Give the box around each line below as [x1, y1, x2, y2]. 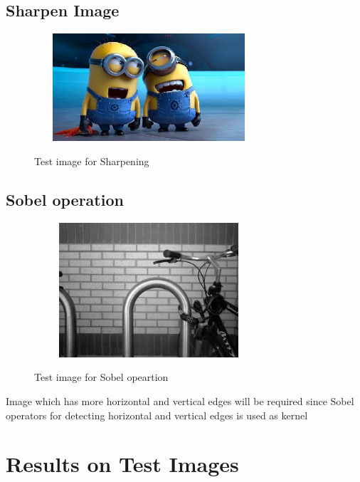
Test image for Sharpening [34, 153, 149, 168]
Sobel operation [6, 188, 124, 210]
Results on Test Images [6, 449, 239, 478]
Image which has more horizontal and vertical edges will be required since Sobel [6, 393, 354, 408]
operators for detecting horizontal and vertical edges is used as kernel [6, 407, 308, 422]
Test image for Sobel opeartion [34, 370, 169, 384]
